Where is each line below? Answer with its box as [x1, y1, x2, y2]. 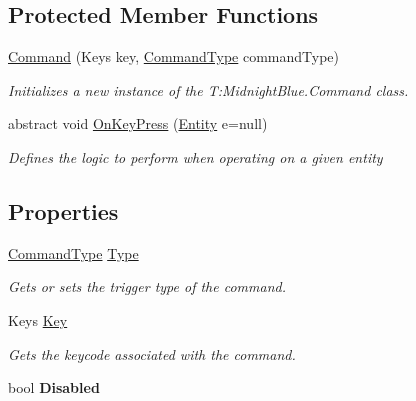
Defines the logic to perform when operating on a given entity [8, 146, 383, 167]
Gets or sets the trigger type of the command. [8, 276, 286, 297]
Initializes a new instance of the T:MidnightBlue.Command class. [8, 79, 409, 100]
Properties [8, 195, 119, 226]
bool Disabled [8, 377, 100, 398]
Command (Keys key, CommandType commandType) [8, 46, 340, 67]
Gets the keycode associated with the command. [8, 343, 296, 364]
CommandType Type [8, 242, 139, 263]
